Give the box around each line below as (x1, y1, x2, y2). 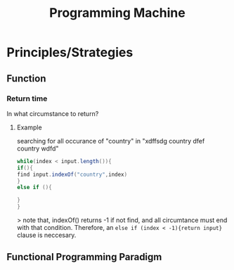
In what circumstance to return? (6, 109, 99, 117)
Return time (6, 94, 48, 103)
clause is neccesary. (16, 231, 77, 239)
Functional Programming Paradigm (6, 251, 162, 263)
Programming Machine (49, 5, 186, 21)
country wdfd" (16, 144, 59, 153)
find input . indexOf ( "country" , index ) (16, 171, 128, 178)
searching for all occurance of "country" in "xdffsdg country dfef (16, 136, 205, 145)
